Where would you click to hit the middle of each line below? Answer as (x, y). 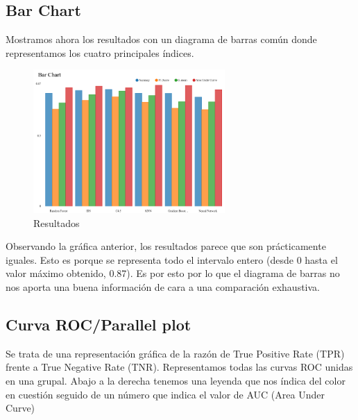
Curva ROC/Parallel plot (99, 325)
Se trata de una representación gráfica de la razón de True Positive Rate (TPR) (175, 353)
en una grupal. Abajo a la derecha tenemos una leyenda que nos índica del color (176, 381)
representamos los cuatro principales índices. (100, 52)
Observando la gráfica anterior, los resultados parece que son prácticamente (166, 246)
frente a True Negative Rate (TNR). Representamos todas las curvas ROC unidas (179, 367)
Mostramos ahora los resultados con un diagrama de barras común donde (161, 39)
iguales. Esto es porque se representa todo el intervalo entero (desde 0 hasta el (172, 259)
